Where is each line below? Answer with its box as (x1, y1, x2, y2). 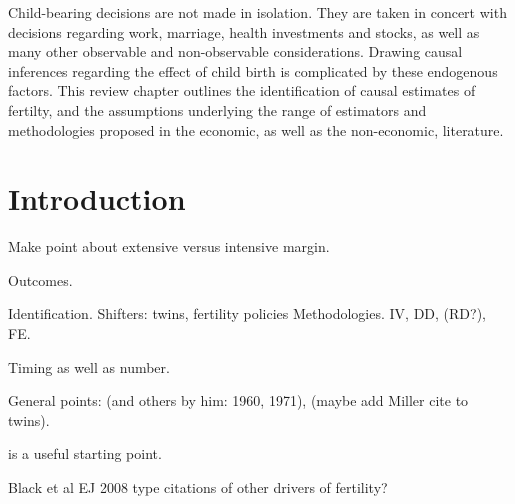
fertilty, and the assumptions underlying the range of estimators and (8, 99, 427, 120)
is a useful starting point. (8, 443, 162, 464)
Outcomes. (8, 269, 73, 290)
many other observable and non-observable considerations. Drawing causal (8, 41, 463, 62)
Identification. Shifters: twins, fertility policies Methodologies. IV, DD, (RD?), (8, 303, 486, 324)
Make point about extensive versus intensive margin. (8, 236, 330, 257)
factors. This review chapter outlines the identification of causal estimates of (8, 80, 476, 101)
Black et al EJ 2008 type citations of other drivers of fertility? (8, 477, 388, 498)
